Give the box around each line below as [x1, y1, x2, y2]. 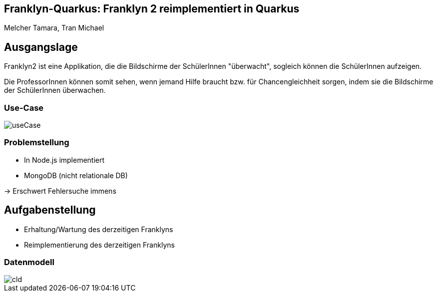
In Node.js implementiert [24, 155, 105, 164]
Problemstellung [4, 137, 69, 148]
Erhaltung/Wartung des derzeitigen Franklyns [24, 225, 173, 234]
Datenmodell [4, 257, 54, 267]
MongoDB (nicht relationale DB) [24, 171, 128, 180]
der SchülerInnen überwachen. [4, 86, 106, 95]
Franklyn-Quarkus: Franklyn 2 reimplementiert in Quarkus [4, 2, 300, 15]
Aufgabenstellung [4, 204, 96, 217]
